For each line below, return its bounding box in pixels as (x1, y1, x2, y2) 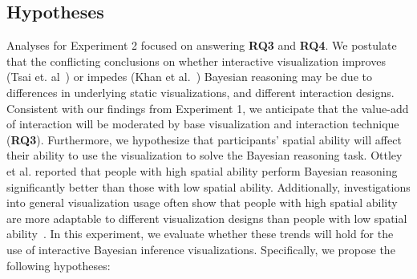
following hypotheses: (6, 257, 111, 273)
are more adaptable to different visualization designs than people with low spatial (6, 209, 407, 226)
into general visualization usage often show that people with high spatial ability (6, 194, 398, 211)
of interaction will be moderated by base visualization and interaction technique (6, 115, 399, 132)
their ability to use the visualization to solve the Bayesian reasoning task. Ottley (6, 147, 403, 164)
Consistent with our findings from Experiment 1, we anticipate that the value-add (6, 99, 409, 116)
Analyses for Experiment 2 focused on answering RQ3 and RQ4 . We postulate (6, 37, 397, 54)
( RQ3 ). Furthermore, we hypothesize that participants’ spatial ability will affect (6, 131, 402, 148)
